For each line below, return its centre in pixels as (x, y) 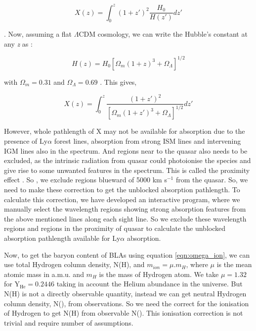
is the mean (234, 264)
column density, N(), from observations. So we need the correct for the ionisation (127, 303)
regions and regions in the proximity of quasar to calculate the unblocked (115, 228)
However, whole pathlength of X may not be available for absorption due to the (125, 131)
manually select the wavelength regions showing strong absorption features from (125, 209)
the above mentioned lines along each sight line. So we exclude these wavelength (125, 218)
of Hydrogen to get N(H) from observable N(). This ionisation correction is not (124, 313)
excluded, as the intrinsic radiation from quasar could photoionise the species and (128, 160)
